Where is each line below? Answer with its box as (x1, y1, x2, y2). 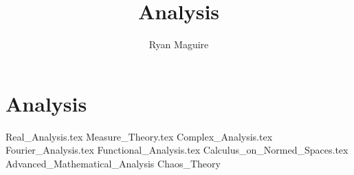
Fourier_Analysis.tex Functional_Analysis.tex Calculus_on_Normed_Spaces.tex (5, 143, 349, 157)
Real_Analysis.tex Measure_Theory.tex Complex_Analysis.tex (5, 129, 273, 143)
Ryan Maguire (148, 37, 209, 52)
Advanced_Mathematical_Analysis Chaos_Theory (5, 156, 221, 170)
